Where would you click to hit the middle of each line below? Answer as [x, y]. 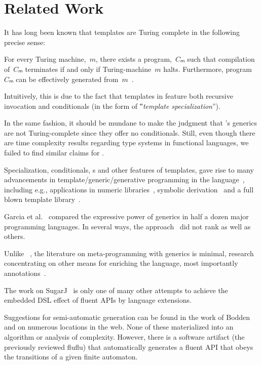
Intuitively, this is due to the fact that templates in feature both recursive [119, 96]
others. [15, 236]
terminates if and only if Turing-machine [88, 69]
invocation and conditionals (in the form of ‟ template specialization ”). [112, 106]
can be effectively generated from [67, 79]
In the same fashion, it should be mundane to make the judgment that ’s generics [130, 123]
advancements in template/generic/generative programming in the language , [124, 179]
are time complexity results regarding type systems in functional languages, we [126, 143]
